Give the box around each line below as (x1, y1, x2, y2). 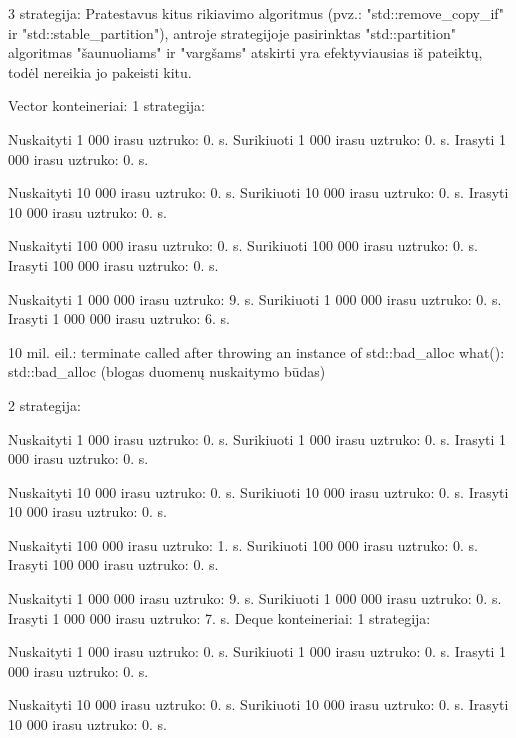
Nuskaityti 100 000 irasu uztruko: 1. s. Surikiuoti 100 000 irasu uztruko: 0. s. (8, 534, 479, 555)
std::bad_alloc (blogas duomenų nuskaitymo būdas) (8, 361, 326, 382)
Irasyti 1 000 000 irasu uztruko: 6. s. (8, 308, 231, 329)
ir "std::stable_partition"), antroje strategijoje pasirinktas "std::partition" (8, 22, 456, 43)
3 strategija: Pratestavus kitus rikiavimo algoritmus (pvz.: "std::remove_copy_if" (8, 3, 504, 23)
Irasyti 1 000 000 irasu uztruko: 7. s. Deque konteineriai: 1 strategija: (8, 607, 431, 628)
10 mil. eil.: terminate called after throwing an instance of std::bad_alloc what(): (8, 341, 505, 362)
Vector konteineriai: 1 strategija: (8, 95, 205, 116)
